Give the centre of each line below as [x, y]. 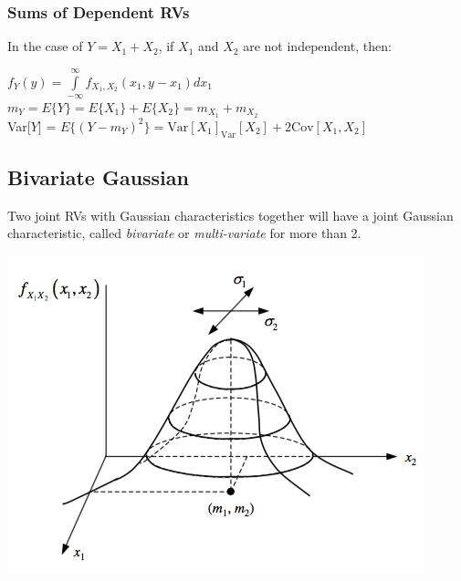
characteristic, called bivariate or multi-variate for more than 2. [184, 233]
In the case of [45, 46]
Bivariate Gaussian [98, 177]
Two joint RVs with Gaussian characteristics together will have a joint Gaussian [230, 215]
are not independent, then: [317, 46]
